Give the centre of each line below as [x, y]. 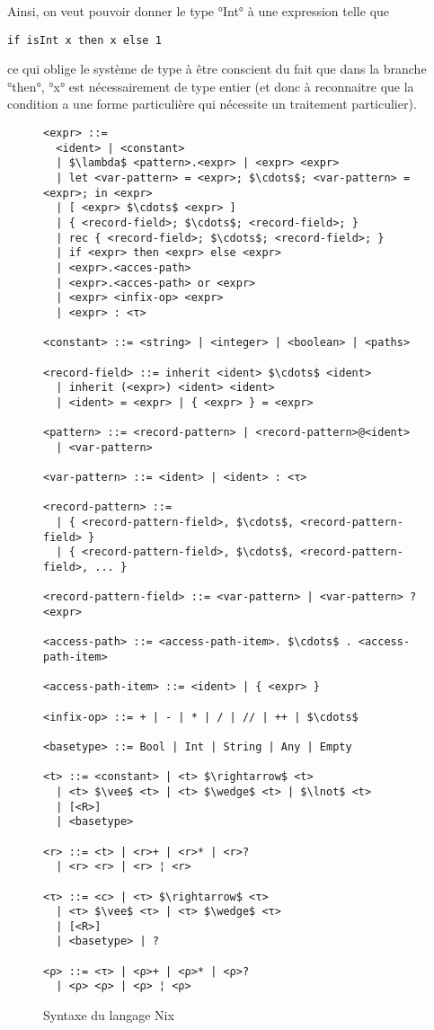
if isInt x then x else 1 [84, 40]
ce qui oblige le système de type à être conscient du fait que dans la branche [217, 69]
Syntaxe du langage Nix [109, 1015]
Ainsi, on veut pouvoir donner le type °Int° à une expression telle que [199, 11]
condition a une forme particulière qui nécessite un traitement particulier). [212, 104]
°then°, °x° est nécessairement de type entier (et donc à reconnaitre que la [211, 86]
